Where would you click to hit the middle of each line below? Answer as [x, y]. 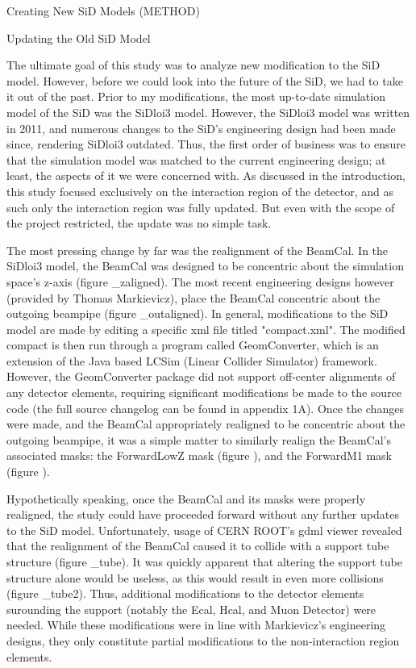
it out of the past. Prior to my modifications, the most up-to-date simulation [196, 96]
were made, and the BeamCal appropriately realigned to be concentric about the [206, 424]
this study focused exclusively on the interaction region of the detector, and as [200, 191]
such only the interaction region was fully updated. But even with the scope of [201, 207]
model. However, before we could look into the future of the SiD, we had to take [205, 80]
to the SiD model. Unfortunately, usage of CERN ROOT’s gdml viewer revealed [204, 530]
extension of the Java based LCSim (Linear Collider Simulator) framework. [192, 360]
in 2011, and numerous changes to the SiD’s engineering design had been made [201, 128]
